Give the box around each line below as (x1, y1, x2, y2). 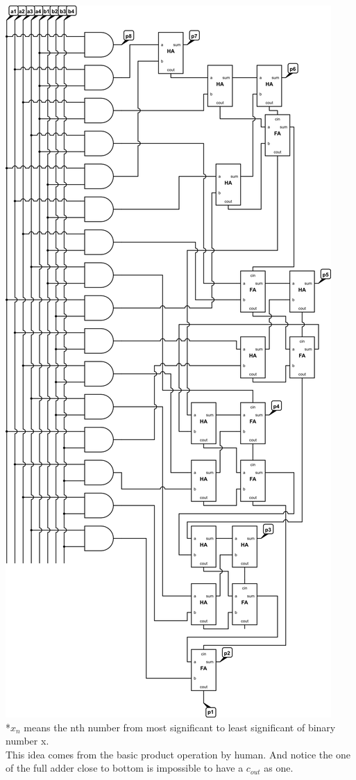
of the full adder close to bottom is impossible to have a (6, 761, 244, 775)
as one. (264, 761, 294, 775)
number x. (6, 733, 49, 748)
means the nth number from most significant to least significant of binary (24, 720, 336, 734)
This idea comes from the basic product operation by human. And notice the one (6, 747, 350, 761)
